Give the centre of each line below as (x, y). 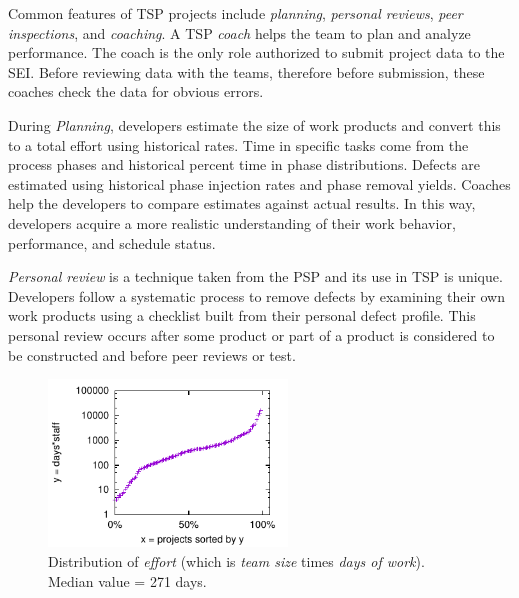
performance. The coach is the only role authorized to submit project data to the (256, 52)
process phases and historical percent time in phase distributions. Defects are (244, 164)
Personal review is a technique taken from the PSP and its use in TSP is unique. (255, 276)
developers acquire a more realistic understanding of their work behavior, (232, 222)
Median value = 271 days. (127, 580)
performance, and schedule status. (112, 242)
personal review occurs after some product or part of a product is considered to (251, 334)
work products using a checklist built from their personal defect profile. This (242, 315)
